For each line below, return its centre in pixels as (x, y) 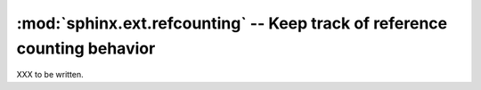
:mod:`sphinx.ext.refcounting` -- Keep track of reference (232, 23)
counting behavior (86, 48)
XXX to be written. (50, 75)
